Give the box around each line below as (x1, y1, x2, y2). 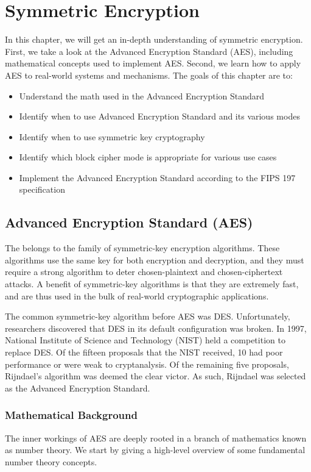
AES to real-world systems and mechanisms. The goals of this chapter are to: (5, 68, 293, 81)
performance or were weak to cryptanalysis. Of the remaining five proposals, (5, 357, 289, 370)
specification (19, 183, 65, 196)
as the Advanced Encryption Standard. (5, 381, 150, 394)
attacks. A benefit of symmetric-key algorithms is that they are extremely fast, (5, 277, 299, 290)
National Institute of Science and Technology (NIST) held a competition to (5, 334, 285, 346)
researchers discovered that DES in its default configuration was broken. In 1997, (5, 321, 307, 334)
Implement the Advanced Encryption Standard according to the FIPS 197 (19, 171, 296, 184)
